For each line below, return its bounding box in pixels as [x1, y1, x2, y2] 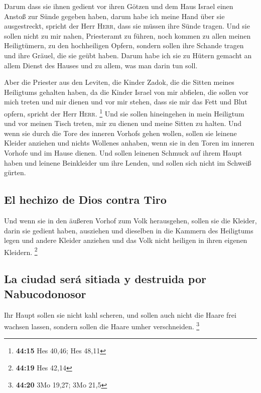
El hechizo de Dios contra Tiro [4, 192, 167, 207]
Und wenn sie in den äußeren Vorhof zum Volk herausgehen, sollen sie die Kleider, [4, 215, 257, 225]
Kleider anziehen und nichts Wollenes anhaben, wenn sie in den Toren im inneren [4, 138, 254, 148]
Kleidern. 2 [4, 245, 38, 257]
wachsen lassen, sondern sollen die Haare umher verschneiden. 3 [4, 320, 200, 331]
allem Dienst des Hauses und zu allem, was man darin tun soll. [4, 60, 198, 70]
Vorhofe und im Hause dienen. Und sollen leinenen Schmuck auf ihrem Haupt [4, 147, 242, 158]
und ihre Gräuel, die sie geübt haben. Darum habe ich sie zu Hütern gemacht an [4, 50, 252, 60]
